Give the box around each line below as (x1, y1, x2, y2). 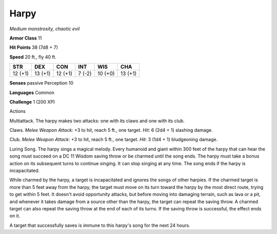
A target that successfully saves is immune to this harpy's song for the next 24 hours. (9, 222, 190, 228)
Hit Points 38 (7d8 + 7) (9, 44, 58, 51)
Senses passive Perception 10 (9, 80, 74, 86)
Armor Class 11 (9, 35, 42, 41)
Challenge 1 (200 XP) (9, 99, 55, 105)
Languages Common (9, 89, 55, 95)
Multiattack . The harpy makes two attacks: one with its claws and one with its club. (9, 118, 185, 124)
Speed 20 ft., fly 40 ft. (9, 54, 56, 60)
